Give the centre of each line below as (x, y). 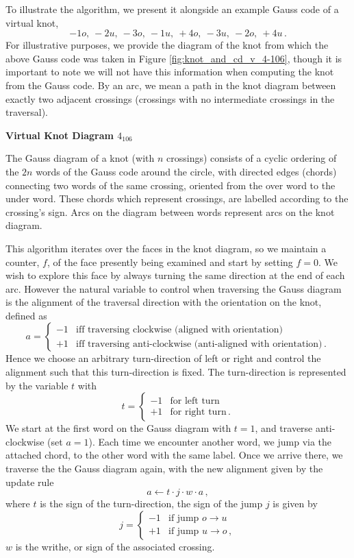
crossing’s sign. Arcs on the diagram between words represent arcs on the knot (170, 211)
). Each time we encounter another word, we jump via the (210, 441)
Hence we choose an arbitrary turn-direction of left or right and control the (163, 358)
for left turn (195, 401)
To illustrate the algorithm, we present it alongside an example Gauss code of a (172, 9)
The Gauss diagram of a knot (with (80, 158)
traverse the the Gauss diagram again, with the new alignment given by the (164, 469)
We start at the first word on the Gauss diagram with (118, 428)
